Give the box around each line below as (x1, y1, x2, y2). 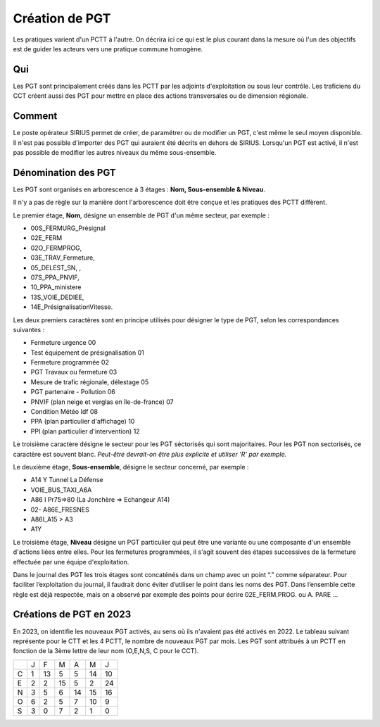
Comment (13, 110, 58, 122)
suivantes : (13, 325, 45, 334)
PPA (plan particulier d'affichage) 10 (30, 417, 135, 426)
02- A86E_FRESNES (30, 505, 89, 514)
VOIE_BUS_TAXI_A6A (30, 486, 92, 494)
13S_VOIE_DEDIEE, (30, 293, 84, 301)
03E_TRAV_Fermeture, (30, 253, 95, 262)
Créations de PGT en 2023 (13, 609, 132, 621)
